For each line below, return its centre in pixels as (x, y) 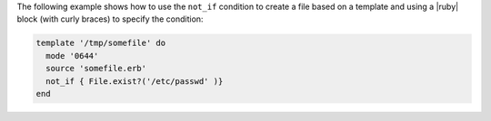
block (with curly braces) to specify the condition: (110, 19)
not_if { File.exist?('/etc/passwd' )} (135, 81)
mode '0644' (72, 56)
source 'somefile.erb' (96, 69)
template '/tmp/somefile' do (101, 43)
